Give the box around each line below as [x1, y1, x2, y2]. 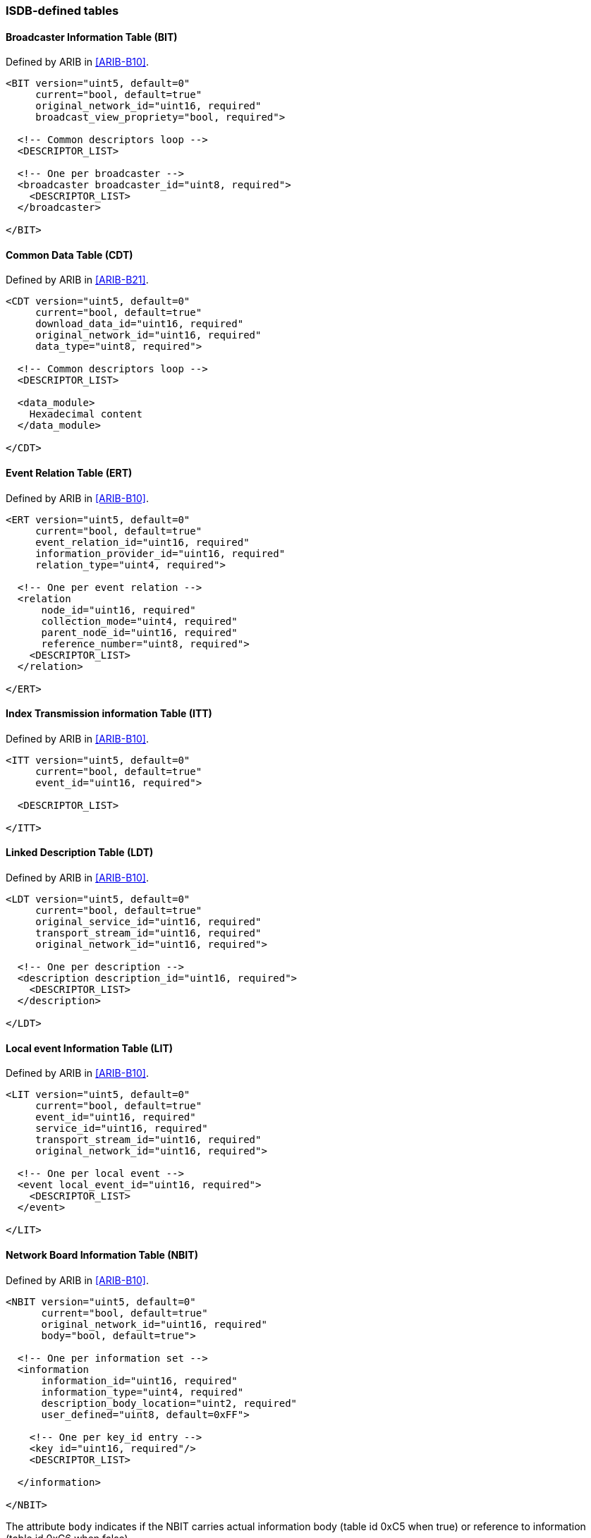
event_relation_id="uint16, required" [35, 536, 250, 548]
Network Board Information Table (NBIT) [6, 1248, 198, 1261]
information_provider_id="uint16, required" [35, 547, 286, 559]
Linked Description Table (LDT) [6, 846, 154, 859]
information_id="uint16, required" [41, 1374, 238, 1386]
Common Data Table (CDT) [6, 248, 133, 261]
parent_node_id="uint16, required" [41, 626, 238, 638]
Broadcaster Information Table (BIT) [6, 30, 178, 43]
